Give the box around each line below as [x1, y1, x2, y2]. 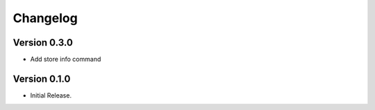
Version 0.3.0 [12, 37, 73, 48]
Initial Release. [30, 91, 72, 100]
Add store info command [30, 55, 101, 64]
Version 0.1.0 [12, 73, 71, 84]
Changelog [12, 10, 78, 26]
